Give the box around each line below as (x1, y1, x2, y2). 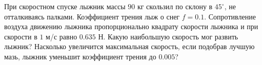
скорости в (4, 31, 37, 41)
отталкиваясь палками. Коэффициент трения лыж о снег (4, 11, 180, 21)
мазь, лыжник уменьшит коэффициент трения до (4, 51, 156, 61)
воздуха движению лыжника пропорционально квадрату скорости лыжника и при (4, 21, 258, 32)
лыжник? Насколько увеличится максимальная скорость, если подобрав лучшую (4, 41, 255, 52)
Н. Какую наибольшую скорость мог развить (98, 31, 238, 41)
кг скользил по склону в (137, 1, 213, 11)
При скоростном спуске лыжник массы (4, 1, 126, 11)
